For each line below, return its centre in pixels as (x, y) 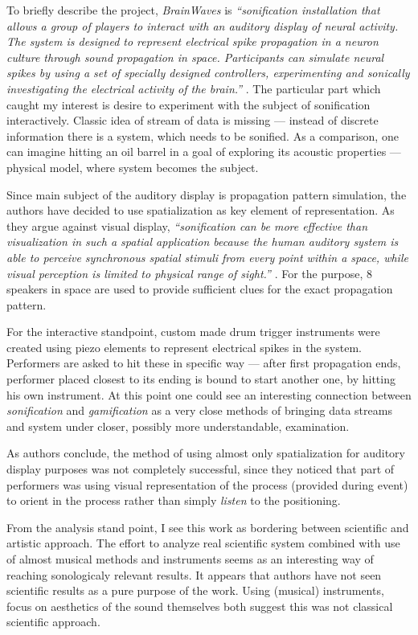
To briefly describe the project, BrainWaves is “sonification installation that (193, 10)
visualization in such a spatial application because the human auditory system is (203, 242)
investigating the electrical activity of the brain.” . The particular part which (194, 88)
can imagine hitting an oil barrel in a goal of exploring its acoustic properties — (204, 152)
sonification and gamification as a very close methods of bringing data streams (199, 410)
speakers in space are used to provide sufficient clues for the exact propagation (200, 289)
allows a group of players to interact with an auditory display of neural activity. (203, 25)
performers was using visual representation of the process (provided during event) (207, 484)
